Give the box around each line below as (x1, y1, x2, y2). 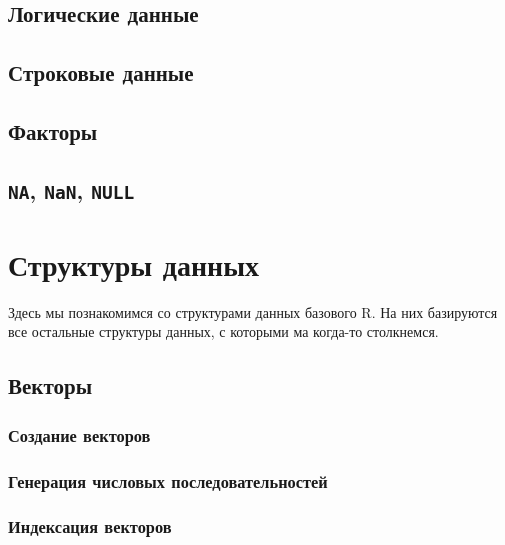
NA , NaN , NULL (8, 174, 135, 205)
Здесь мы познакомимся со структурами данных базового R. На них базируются (8, 301, 498, 322)
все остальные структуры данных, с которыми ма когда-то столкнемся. (8, 321, 439, 342)
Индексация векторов (8, 514, 172, 539)
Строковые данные (8, 57, 194, 88)
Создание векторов (8, 422, 151, 447)
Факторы (8, 115, 98, 146)
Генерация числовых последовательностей (8, 468, 328, 493)
